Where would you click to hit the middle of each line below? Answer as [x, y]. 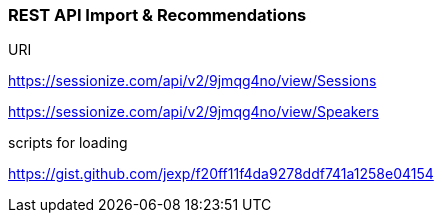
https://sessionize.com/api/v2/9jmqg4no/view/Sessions [192, 81]
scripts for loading [68, 143]
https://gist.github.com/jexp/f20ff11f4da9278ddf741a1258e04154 [221, 174]
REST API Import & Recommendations [157, 15]
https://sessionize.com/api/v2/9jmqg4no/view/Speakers [193, 112]
